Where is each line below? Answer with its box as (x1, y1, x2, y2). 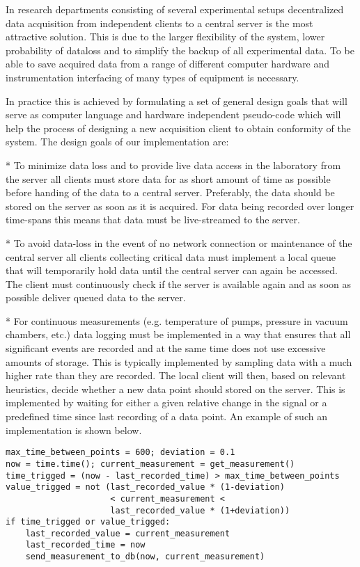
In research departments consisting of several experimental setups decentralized (6, 2, 344, 16)
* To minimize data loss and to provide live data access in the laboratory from (6, 157, 341, 172)
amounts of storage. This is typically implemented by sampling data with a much (6, 354, 352, 369)
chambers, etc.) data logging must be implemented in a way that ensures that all (6, 327, 351, 342)
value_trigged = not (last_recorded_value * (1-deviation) (6, 482, 285, 493)
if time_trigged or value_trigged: (6, 517, 171, 527)
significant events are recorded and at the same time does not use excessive (6, 341, 326, 356)
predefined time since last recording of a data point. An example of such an (6, 409, 327, 424)
